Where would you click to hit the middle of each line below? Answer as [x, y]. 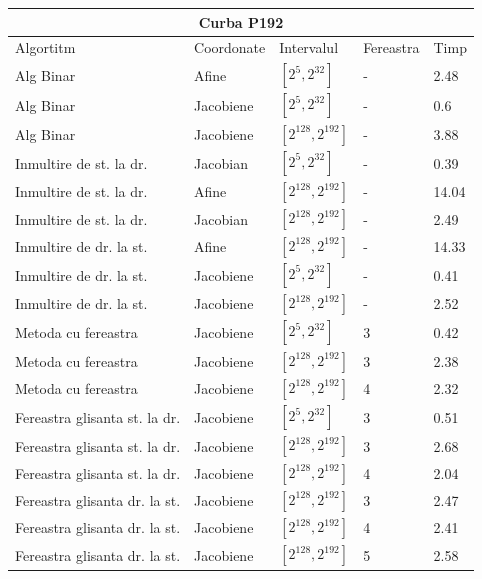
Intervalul [309, 47]
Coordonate [230, 47]
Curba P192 [241, 21]
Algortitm [45, 47]
